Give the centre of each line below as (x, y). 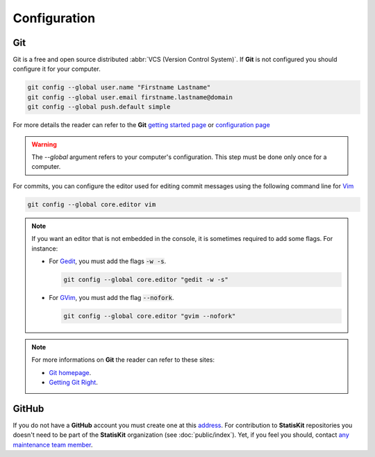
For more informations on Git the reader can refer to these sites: (123, 360)
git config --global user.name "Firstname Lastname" (119, 88)
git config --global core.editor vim (92, 204)
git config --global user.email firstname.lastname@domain (130, 97)
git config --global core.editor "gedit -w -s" (146, 279)
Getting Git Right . (74, 383)
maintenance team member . (53, 444)
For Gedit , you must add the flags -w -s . (108, 261)
